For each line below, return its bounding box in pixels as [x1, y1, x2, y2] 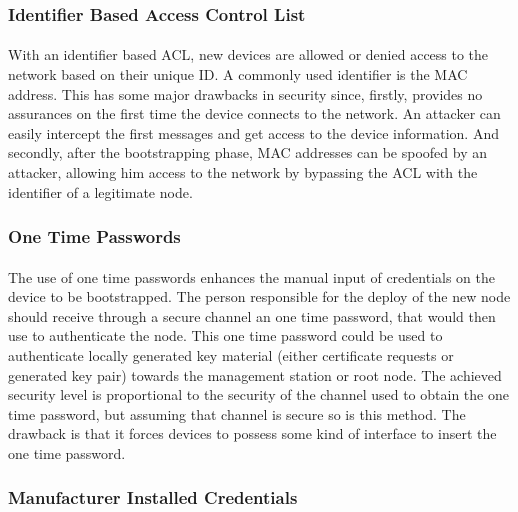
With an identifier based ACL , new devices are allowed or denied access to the [8, 44, 489, 65]
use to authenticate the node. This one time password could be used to [8, 325, 443, 346]
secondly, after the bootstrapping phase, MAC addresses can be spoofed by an [8, 142, 488, 163]
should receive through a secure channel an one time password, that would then [8, 305, 496, 326]
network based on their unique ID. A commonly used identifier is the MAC [8, 64, 468, 85]
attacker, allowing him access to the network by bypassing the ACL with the [8, 162, 478, 182]
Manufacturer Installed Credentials [8, 485, 298, 510]
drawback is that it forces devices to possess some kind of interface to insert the [8, 423, 497, 444]
